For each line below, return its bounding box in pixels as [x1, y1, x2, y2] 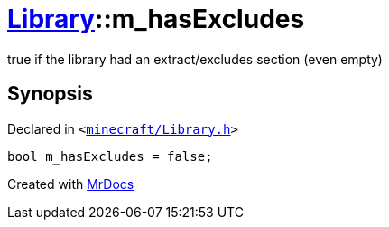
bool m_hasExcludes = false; [7, 148, 213, 164]
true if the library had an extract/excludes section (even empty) [7, 51, 383, 67]
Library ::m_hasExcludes [7, 4, 305, 34]
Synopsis [7, 82, 93, 106]
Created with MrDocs [7, 175, 134, 192]
